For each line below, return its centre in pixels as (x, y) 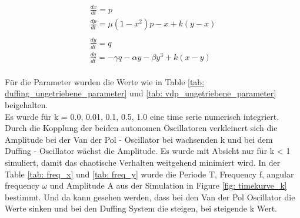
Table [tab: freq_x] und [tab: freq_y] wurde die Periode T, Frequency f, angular (149, 174)
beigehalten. (26, 105)
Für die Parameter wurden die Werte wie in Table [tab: (105, 81)
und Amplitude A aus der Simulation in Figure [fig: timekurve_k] (168, 185)
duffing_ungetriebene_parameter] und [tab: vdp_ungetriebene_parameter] (141, 93)
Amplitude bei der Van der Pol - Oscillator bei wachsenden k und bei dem (139, 139)
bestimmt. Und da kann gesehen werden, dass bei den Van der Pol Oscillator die (150, 197)
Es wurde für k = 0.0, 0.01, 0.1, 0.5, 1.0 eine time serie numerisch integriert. (142, 116)
